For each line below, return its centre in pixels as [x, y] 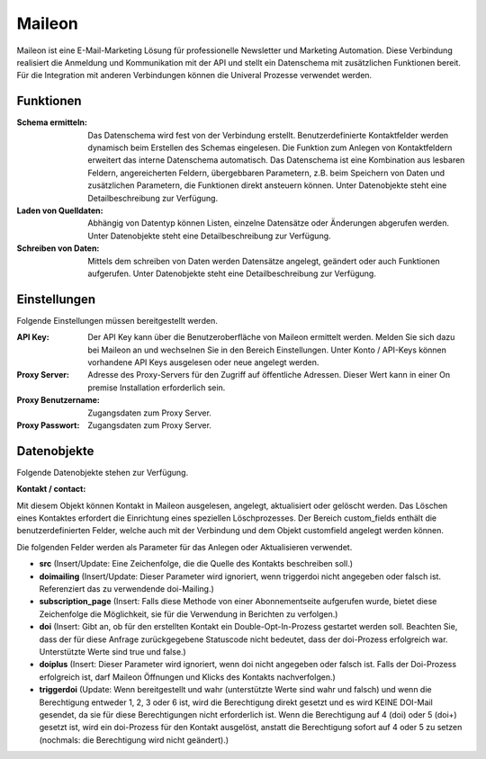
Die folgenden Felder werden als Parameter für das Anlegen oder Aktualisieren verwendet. [184, 547]
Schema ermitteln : [52, 122]
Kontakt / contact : [51, 489]
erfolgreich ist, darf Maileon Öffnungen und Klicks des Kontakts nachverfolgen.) [188, 677]
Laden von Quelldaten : [60, 210]
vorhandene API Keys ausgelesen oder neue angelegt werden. [203, 362]
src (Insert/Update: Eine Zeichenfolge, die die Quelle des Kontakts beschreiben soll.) [196, 564]
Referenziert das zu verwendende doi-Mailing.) [127, 588]
